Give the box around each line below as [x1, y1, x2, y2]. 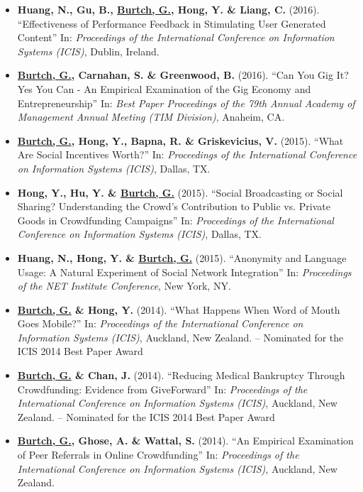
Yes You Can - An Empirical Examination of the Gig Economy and [17, 81, 311, 96]
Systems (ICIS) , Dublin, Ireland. [17, 43, 160, 58]
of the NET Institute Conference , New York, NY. [17, 278, 231, 293]
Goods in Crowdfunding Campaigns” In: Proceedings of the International [17, 212, 334, 227]
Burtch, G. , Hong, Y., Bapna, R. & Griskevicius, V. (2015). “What [17, 133, 344, 148]
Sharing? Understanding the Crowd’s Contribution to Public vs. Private [17, 199, 330, 214]
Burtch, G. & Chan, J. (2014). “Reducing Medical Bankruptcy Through [17, 368, 345, 383]
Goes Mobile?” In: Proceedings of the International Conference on [17, 316, 303, 331]
